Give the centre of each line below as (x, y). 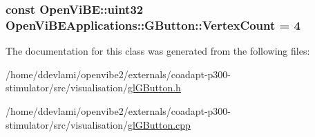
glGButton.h (154, 88)
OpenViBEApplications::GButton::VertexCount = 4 (153, 25)
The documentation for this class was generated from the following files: (158, 51)
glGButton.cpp (159, 124)
